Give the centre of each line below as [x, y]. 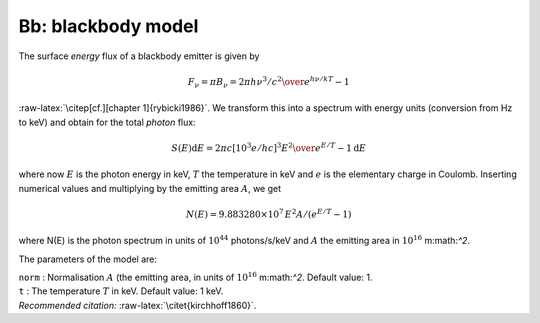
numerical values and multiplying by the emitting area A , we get [150, 188]
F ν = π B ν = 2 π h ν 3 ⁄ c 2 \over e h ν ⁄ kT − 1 [268, 82]
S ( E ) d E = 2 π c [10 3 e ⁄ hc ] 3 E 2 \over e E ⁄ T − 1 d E [269, 147]
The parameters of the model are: [88, 259]
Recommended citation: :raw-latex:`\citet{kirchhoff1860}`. [137, 305]
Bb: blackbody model [108, 26]
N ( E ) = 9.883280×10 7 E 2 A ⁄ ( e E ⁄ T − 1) [268, 213]
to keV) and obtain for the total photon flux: [107, 122]
